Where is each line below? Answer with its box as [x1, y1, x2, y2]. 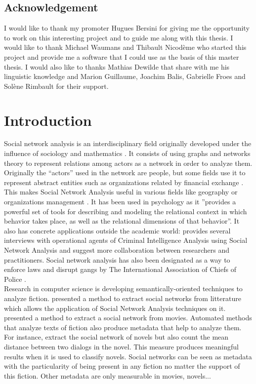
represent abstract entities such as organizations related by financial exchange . [4, 177, 244, 187]
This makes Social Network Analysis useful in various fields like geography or [4, 187, 238, 197]
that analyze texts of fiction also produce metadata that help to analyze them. [4, 322, 242, 332]
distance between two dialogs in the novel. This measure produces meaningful [4, 341, 239, 351]
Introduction [4, 110, 92, 130]
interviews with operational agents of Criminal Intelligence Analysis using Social [4, 235, 248, 245]
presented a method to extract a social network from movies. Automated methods [4, 312, 252, 323]
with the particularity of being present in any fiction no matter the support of [4, 361, 240, 371]
